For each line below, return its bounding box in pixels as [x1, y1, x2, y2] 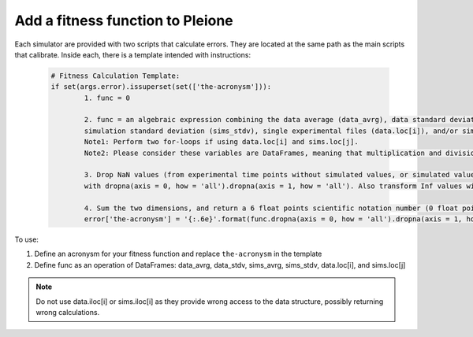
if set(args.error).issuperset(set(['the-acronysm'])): [50, 83, 272, 91]
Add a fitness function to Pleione [14, 12, 234, 29]
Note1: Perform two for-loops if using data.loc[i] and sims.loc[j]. [84, 138, 359, 146]
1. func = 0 [84, 93, 130, 102]
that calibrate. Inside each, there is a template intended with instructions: [14, 50, 251, 59]
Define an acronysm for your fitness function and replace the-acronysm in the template [34, 249, 322, 259]
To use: [14, 235, 39, 244]
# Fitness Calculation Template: [50, 71, 181, 80]
